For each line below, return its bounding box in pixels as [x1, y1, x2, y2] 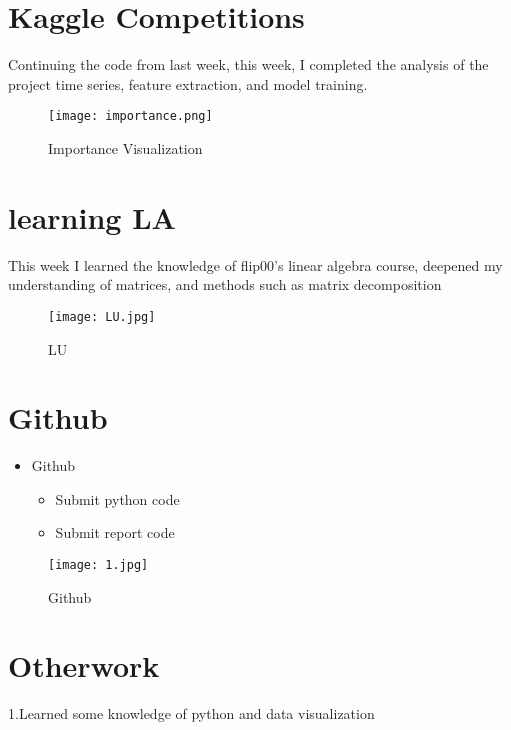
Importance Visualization [48, 137, 203, 158]
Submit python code [55, 488, 180, 509]
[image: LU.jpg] [48, 309, 156, 324]
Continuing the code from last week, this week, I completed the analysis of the [8, 54, 489, 75]
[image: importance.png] [48, 109, 213, 124]
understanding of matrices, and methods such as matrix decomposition [8, 274, 442, 295]
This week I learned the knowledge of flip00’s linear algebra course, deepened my [8, 254, 503, 275]
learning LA [8, 196, 176, 237]
